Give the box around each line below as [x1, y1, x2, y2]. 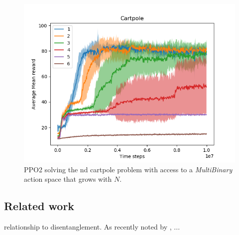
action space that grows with [24, 174, 112, 184]
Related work [4, 198, 75, 214]
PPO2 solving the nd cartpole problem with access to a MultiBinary [24, 164, 233, 174]
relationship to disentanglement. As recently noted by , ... [4, 221, 180, 232]
